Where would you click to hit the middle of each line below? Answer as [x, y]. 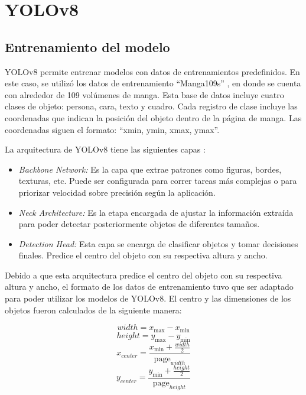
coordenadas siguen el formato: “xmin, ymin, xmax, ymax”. [112, 129]
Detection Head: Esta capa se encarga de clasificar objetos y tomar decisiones [158, 243]
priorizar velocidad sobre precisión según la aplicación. [117, 192]
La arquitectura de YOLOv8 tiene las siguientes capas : [105, 149]
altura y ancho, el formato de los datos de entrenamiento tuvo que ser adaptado [149, 286]
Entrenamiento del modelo [87, 46]
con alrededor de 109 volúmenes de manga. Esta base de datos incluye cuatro [144, 94]
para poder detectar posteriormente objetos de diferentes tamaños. [139, 224]
